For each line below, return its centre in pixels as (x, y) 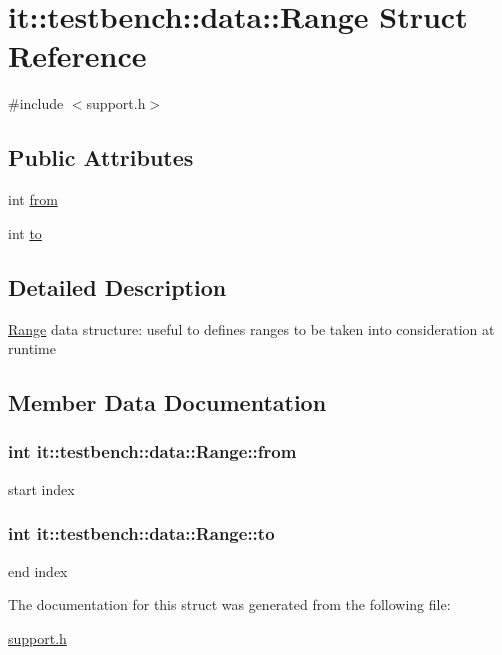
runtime (32, 348)
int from (33, 199)
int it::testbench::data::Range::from (152, 451)
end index (38, 570)
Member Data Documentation (167, 402)
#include (36, 103)
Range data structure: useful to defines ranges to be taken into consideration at (251, 328)
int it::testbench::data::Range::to (141, 533)
